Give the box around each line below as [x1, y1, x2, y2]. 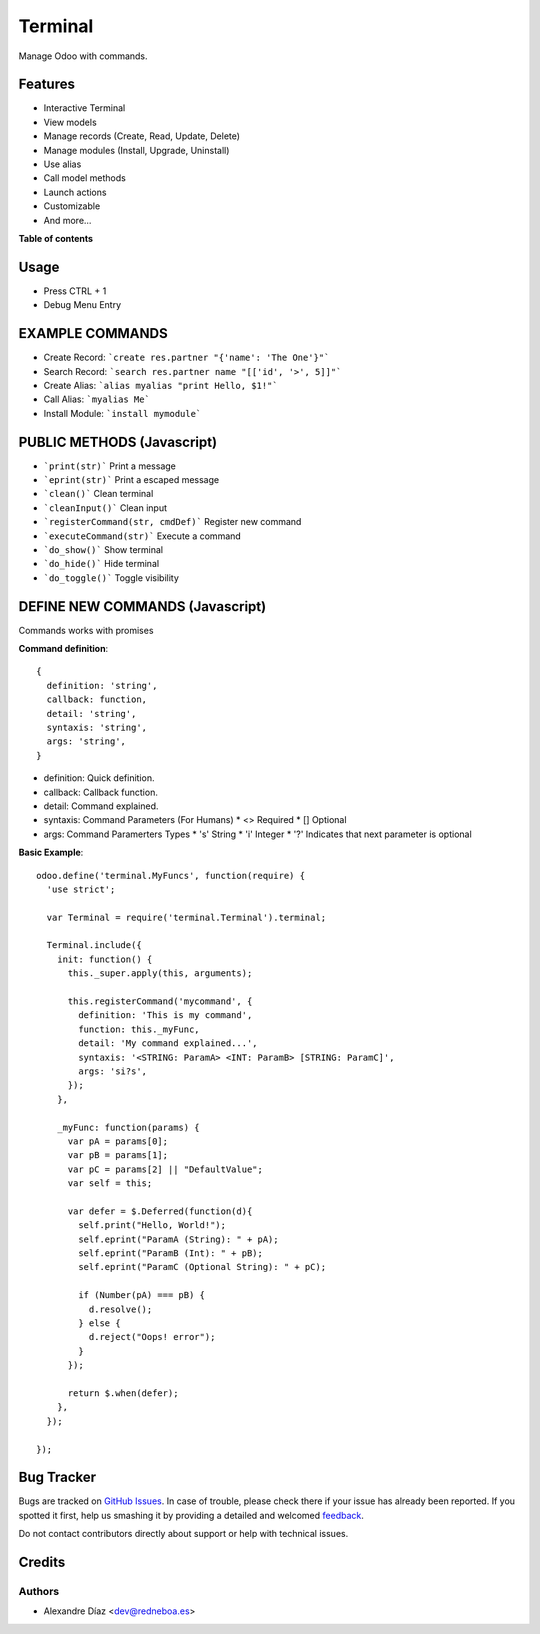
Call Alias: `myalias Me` [43, 393, 150, 405]
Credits [18, 1554, 66, 1571]
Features [18, 76, 75, 93]
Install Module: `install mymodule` [43, 407, 202, 419]
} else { [78, 1318, 121, 1329]
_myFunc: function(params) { [56, 1121, 200, 1133]
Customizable [43, 200, 101, 212]
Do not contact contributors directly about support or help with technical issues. [18, 1528, 349, 1540]
